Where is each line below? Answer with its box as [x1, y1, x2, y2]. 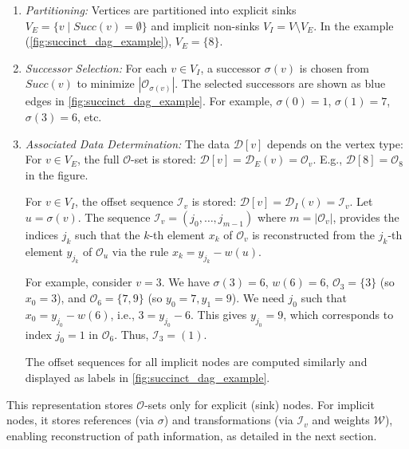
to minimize [77, 75, 135, 92]
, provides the [332, 208, 399, 225]
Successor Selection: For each [25, 59, 167, 76]
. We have [161, 274, 210, 290]
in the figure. [25, 166, 88, 183]
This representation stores [6, 396, 133, 412]
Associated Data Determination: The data [25, 135, 230, 152]
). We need [231, 289, 285, 306]
